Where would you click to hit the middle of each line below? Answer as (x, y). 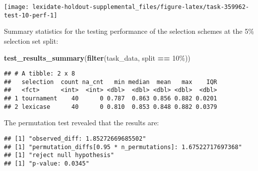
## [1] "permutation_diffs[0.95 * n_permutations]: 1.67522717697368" (123, 147)
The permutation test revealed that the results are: (82, 123)
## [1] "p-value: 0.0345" (47, 163)
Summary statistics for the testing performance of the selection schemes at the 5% (129, 31)
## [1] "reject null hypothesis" (59, 155)
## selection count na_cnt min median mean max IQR (111, 82)
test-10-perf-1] (31, 15)
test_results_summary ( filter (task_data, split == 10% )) (97, 57)
